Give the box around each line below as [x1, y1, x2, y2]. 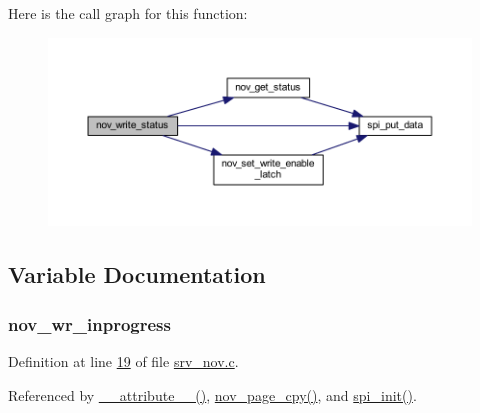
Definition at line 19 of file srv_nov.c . [8, 351, 239, 372]
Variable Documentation [8, 259, 266, 290]
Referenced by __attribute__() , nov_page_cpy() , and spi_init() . [8, 384, 417, 405]
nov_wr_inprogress [8, 311, 171, 336]
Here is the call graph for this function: [8, 3, 248, 23]
